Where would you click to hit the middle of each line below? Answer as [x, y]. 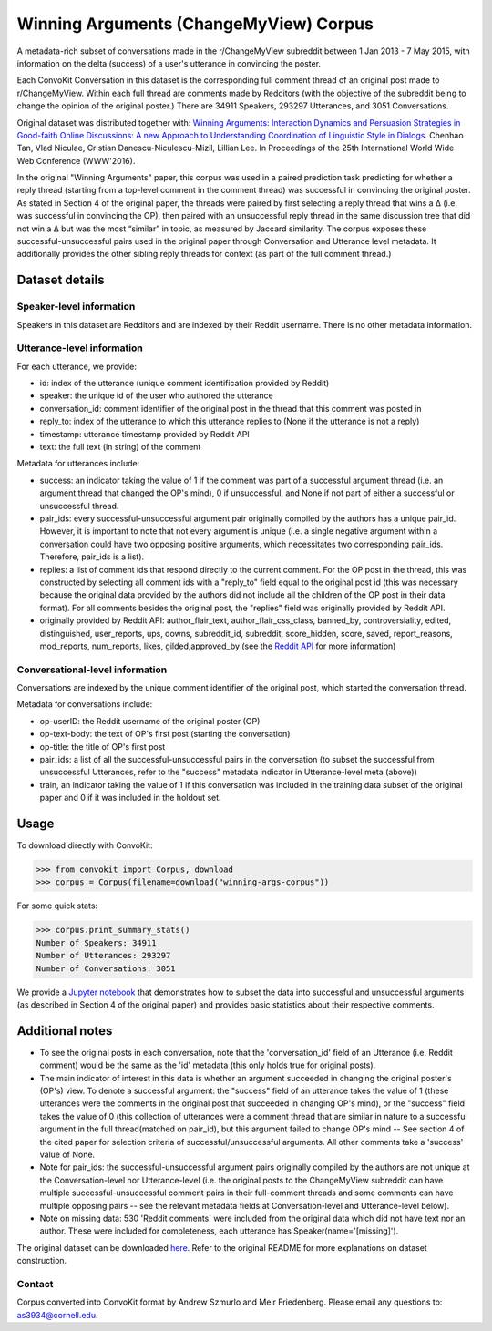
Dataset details [61, 280]
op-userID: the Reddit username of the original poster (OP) [150, 721]
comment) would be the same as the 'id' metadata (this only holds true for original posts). [208, 1065]
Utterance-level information [80, 348]
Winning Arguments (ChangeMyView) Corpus [195, 24]
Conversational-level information [92, 670]
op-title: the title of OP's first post [102, 746]
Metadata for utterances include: [78, 464]
